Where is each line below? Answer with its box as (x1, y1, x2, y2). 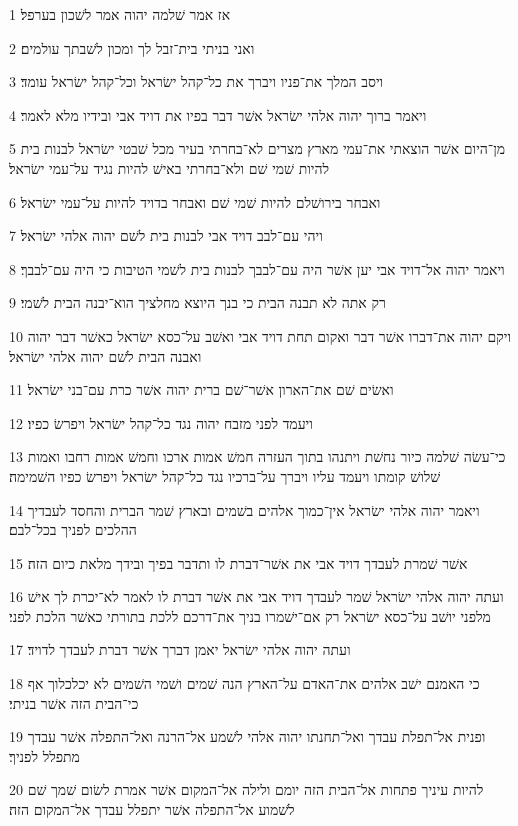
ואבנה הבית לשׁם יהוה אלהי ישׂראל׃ (9, 345, 202, 366)
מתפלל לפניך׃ (9, 745, 80, 766)
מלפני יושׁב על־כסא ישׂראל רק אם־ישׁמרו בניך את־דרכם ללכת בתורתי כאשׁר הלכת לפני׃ (9, 605, 491, 626)
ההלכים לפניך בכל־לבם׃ (9, 519, 137, 540)
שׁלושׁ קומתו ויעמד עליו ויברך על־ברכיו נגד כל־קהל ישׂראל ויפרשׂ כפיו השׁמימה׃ (9, 465, 441, 486)
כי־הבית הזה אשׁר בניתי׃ (9, 692, 139, 713)
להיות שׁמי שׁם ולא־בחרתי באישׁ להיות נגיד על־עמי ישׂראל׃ (9, 157, 330, 178)
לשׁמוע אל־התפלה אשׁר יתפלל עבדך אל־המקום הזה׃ (9, 799, 295, 820)
